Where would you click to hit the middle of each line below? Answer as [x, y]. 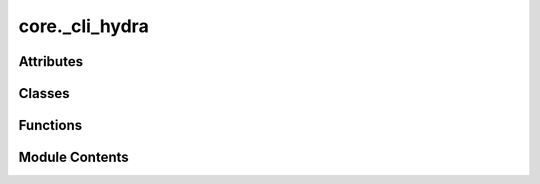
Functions [50, 125]
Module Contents [73, 157]
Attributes [51, 61]
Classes [44, 93]
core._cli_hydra [83, 26]
